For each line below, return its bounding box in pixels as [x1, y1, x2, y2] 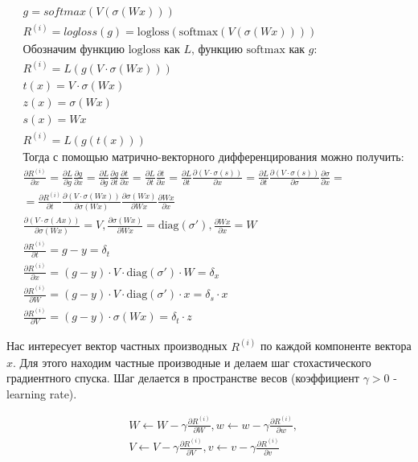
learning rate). [6, 385, 77, 402]
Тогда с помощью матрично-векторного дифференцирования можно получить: [23, 151, 404, 163]
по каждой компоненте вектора [260, 337, 412, 354]
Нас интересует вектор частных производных [6, 337, 227, 354]
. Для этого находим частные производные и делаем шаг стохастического [13, 353, 371, 370]
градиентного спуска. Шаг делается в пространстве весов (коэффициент [6, 369, 359, 386]
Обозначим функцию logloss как [23, 43, 180, 56]
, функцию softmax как [191, 43, 305, 56]
